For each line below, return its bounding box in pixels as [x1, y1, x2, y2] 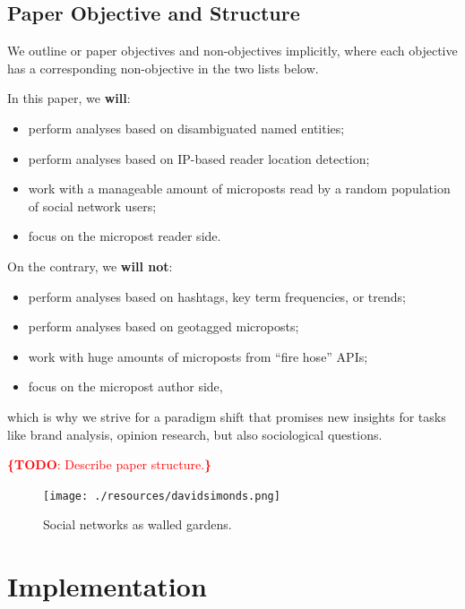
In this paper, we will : [7, 89, 131, 107]
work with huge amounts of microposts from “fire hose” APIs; [28, 347, 368, 365]
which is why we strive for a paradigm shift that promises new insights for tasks [7, 407, 446, 425]
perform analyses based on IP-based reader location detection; [28, 149, 370, 167]
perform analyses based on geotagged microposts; [28, 317, 299, 336]
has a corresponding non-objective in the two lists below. [7, 58, 319, 77]
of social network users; [28, 196, 157, 215]
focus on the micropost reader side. [28, 227, 221, 245]
